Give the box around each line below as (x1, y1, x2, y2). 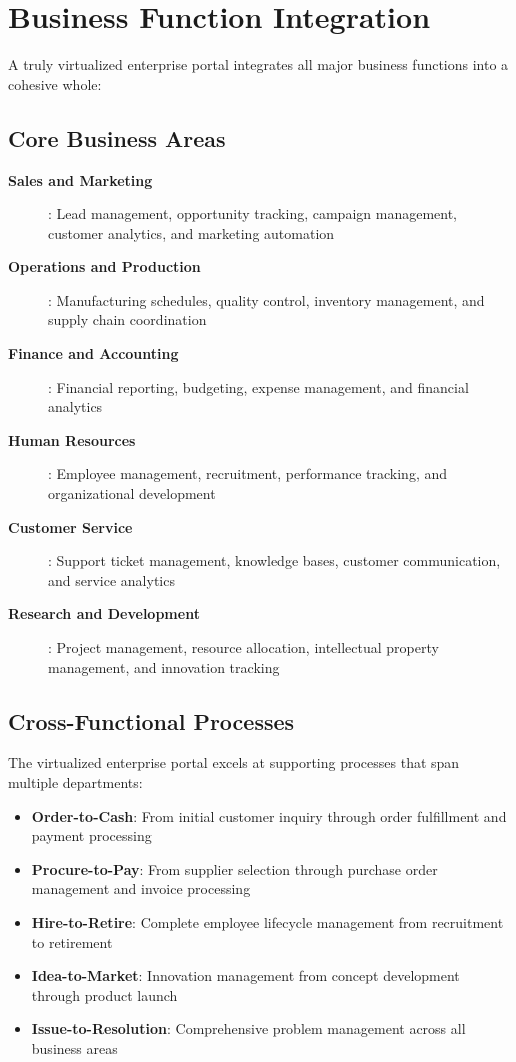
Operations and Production (8, 256, 201, 277)
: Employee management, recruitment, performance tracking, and (48, 463, 447, 484)
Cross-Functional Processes (8, 705, 295, 736)
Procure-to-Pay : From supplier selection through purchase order (31, 858, 438, 879)
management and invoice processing (31, 878, 251, 899)
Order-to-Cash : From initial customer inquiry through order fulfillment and (31, 805, 507, 826)
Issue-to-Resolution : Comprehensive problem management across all (31, 1018, 466, 1039)
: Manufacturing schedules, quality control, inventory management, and (48, 289, 485, 310)
